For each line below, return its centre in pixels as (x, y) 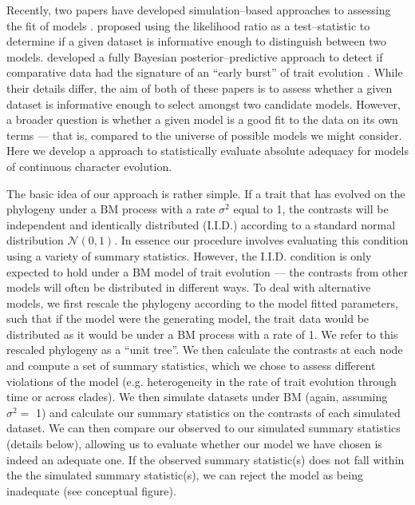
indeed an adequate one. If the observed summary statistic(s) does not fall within (206, 459)
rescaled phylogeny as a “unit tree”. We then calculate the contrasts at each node (205, 350)
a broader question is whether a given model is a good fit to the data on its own (202, 119)
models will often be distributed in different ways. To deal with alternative (189, 287)
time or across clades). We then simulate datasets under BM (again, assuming (197, 397)
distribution (35, 240)
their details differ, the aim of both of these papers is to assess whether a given (200, 87)
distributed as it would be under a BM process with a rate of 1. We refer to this (202, 334)
